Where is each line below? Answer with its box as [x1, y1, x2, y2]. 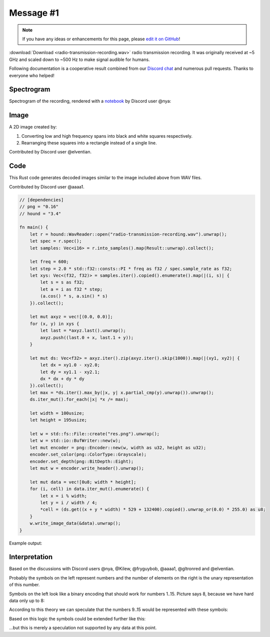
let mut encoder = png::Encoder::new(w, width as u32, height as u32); [30, 445, 207, 450]
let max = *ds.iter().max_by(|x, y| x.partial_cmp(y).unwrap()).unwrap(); [30, 390, 214, 395]
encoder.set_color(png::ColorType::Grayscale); [30, 452, 147, 457]
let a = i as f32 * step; [40, 286, 103, 292]
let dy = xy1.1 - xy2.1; [40, 369, 100, 375]
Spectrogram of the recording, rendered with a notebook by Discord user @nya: [9, 98, 172, 104]
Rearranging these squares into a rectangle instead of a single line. [21, 140, 157, 146]
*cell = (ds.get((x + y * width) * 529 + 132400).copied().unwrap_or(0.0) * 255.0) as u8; [40, 507, 266, 513]
